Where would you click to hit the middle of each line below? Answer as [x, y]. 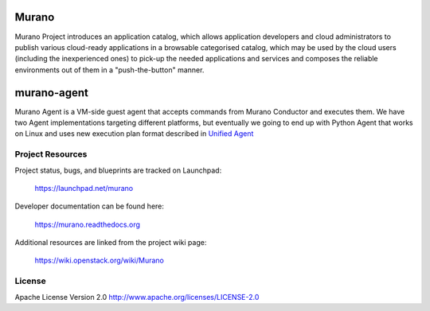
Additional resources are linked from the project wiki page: [111, 243]
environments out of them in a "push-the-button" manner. [109, 70]
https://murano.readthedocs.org [88, 224]
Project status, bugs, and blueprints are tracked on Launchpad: [118, 170]
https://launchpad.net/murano [84, 188]
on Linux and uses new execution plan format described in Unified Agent [134, 134]
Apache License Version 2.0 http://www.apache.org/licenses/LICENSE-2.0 [137, 297]
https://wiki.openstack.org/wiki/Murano [100, 260]
